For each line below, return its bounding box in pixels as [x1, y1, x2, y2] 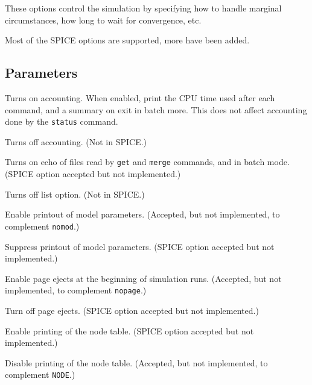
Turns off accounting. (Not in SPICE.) [5, 135, 147, 148]
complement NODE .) [5, 368, 75, 381]
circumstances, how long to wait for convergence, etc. [5, 13, 202, 26]
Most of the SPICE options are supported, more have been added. [5, 34, 250, 46]
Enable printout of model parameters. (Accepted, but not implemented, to [5, 208, 280, 221]
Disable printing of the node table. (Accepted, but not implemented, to [5, 356, 268, 369]
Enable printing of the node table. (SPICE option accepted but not [5, 324, 254, 337]
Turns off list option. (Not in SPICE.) [5, 187, 145, 200]
